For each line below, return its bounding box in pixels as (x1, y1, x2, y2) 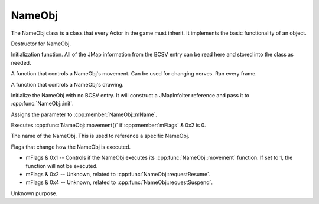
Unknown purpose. (11, 189, 58, 197)
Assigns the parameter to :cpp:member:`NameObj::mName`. (11, 111, 158, 118)
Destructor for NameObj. (11, 40, 71, 47)
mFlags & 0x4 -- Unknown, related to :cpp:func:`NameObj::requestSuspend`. (25, 179, 213, 186)
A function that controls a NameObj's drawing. (11, 81, 124, 88)
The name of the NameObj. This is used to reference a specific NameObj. (11, 133, 190, 140)
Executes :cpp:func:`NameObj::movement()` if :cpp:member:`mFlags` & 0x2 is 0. (11, 121, 206, 129)
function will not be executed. (25, 162, 98, 169)
